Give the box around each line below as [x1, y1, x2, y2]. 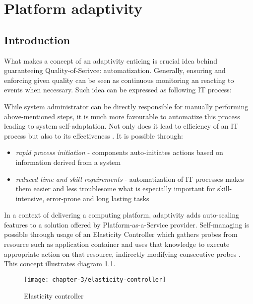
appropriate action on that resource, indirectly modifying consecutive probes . [4, 248, 241, 259]
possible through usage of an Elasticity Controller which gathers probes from [4, 229, 238, 239]
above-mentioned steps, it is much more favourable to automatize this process [4, 111, 240, 121]
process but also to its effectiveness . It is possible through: [4, 130, 183, 141]
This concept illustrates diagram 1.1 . [4, 258, 116, 269]
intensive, [15, 193, 45, 203]
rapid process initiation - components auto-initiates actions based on [15, 147, 223, 157]
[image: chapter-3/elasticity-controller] [24, 276, 166, 283]
